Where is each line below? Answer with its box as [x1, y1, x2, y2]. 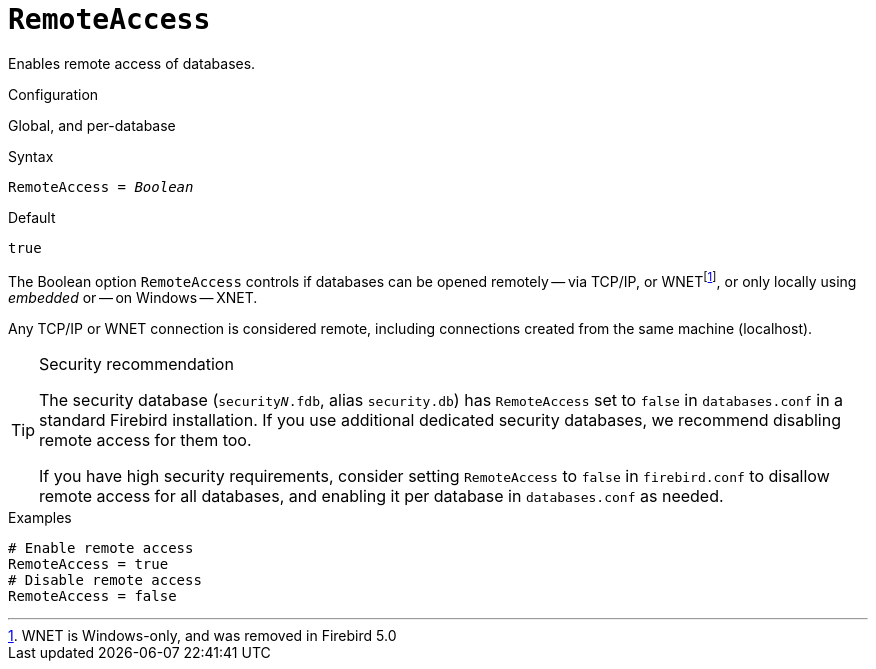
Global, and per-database [8, 116, 176, 134]
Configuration [8, 85, 99, 103]
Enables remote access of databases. [8, 54, 256, 72]
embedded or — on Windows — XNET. [8, 289, 258, 307]
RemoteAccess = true [8, 556, 169, 573]
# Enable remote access [8, 540, 194, 557]
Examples [8, 509, 72, 527]
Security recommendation [39, 354, 234, 375]
